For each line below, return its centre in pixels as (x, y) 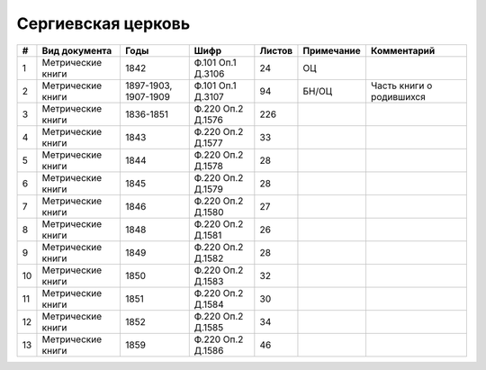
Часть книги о (401, 86)
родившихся (398, 96)
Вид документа (77, 50)
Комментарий (403, 50)
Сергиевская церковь (103, 23)
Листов (276, 50)
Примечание (332, 50)
